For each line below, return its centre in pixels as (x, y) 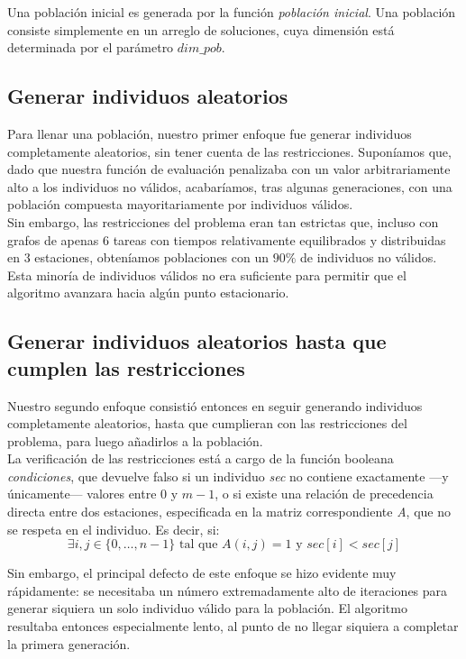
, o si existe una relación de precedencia (324, 494)
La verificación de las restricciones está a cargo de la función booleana (201, 458)
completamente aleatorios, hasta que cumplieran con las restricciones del (207, 423)
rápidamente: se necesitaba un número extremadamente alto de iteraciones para (228, 590)
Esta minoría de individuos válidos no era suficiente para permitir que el (207, 275)
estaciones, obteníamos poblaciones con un (152, 257)
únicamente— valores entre (82, 494)
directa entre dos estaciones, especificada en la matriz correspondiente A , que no (229, 512)
